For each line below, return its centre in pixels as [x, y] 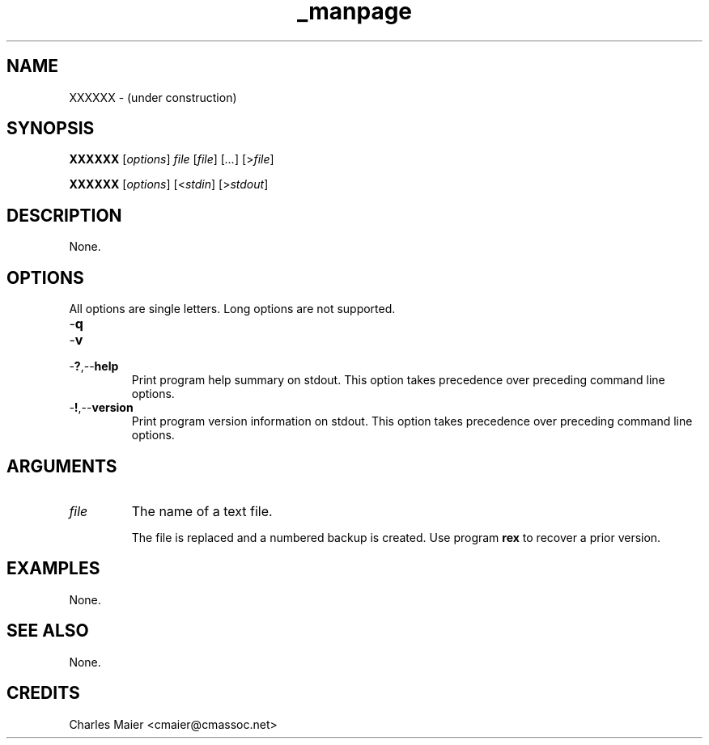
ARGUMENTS [62, 466]
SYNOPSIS [51, 129]
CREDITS [43, 693]
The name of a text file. [202, 511]
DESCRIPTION [64, 215]
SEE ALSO [48, 631]
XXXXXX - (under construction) [153, 97]
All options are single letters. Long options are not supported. [232, 309]
